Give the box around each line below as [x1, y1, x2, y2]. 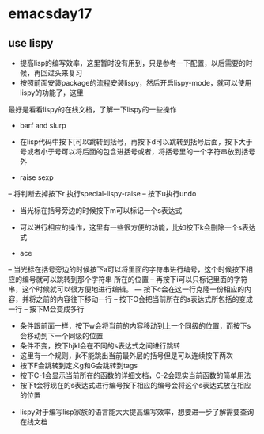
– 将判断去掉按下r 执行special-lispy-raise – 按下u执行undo [8, 189, 197, 198]
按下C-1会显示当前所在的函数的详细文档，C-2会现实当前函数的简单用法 [19, 371, 251, 380]
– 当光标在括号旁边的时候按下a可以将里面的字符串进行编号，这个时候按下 [8, 265, 247, 274]
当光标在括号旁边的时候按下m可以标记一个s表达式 [19, 206, 183, 215]
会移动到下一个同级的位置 [19, 331, 104, 341]
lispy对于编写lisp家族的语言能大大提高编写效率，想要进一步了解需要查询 [19, 407, 255, 417]
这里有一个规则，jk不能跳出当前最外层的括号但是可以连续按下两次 [19, 351, 233, 360]
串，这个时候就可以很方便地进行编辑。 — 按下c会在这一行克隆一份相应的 [8, 284, 245, 294]
